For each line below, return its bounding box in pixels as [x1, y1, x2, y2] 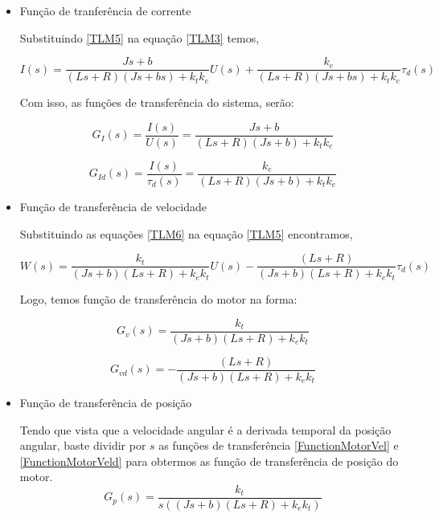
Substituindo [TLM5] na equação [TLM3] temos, [19, 29, 260, 46]
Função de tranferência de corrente [19, 2, 191, 18]
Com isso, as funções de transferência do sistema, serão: [19, 94, 294, 111]
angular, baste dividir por [19, 437, 146, 454]
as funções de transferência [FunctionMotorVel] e [158, 437, 399, 454]
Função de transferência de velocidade [19, 198, 207, 214]
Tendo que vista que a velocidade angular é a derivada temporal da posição [19, 421, 392, 438]
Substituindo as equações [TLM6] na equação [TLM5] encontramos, [19, 225, 353, 242]
